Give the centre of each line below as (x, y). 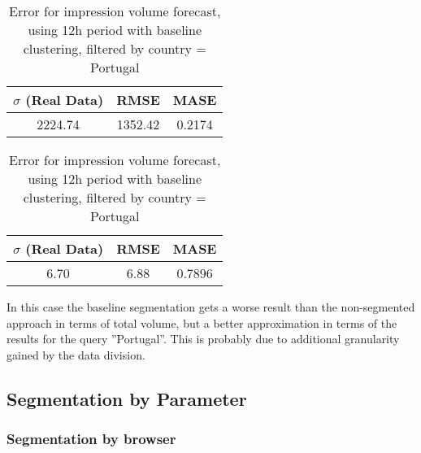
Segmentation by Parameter (127, 398)
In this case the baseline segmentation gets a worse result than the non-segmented (211, 307)
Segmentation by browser (91, 439)
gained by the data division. (76, 354)
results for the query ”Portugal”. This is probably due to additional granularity (203, 339)
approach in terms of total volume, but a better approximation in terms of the (202, 322)
